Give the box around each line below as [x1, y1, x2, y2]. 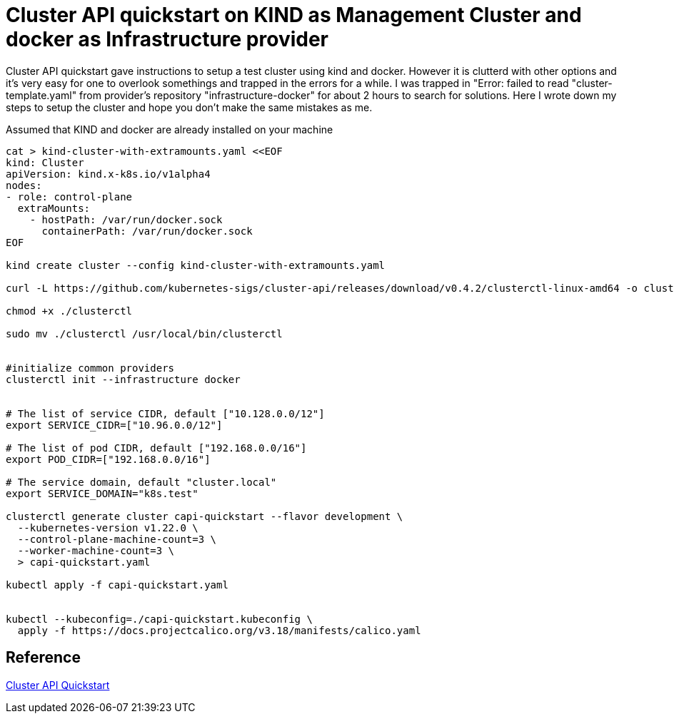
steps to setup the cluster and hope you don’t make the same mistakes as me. [6, 101, 373, 113]
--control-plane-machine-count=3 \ [17, 533, 217, 545]
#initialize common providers [6, 362, 175, 374]
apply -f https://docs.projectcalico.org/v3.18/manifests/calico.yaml [17, 624, 421, 636]
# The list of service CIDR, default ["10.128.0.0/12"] [6, 407, 325, 419]
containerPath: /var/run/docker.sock [41, 225, 253, 237]
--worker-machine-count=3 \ [17, 544, 175, 556]
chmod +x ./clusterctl [6, 305, 133, 317]
